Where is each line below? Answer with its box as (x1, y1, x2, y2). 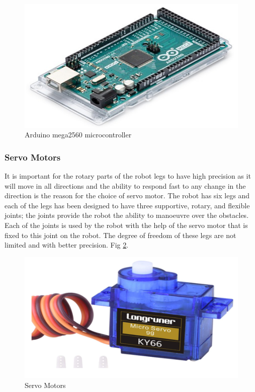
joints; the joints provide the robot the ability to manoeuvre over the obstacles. (5, 210, 249, 220)
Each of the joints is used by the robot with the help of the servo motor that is (5, 219, 248, 230)
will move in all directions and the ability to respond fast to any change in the (5, 180, 246, 191)
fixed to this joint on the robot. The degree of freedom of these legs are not (5, 229, 236, 240)
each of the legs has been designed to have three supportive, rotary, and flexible (5, 200, 250, 210)
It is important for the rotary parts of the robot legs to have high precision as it (5, 171, 251, 181)
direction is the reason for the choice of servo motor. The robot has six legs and (5, 190, 250, 201)
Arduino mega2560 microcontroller (25, 129, 132, 140)
